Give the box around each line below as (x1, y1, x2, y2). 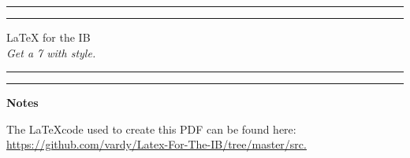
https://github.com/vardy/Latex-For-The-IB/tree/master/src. (6, 136, 307, 152)
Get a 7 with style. (6, 44, 96, 61)
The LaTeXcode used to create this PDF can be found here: (6, 120, 296, 137)
